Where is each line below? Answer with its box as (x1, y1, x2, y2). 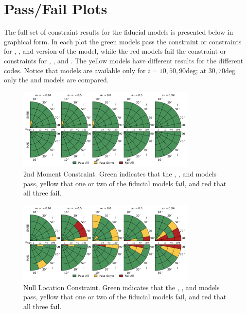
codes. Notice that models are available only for (4, 65, 146, 75)
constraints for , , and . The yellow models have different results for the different (4, 55, 244, 65)
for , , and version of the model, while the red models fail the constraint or (4, 46, 226, 56)
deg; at (186, 65, 207, 75)
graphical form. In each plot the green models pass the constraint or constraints (4, 36, 242, 46)
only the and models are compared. (4, 75, 109, 85)
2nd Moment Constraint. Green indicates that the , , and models (23, 169, 217, 179)
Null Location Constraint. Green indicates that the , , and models (23, 282, 220, 292)
